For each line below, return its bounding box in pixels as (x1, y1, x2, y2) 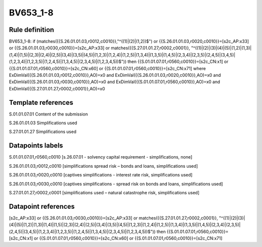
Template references (9, 98, 74, 106)
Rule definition (9, 26, 54, 34)
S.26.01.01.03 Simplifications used (9, 120, 78, 126)
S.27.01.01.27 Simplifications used (9, 129, 77, 135)
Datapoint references (9, 202, 75, 210)
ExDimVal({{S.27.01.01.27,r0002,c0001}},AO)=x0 (9, 86, 105, 91)
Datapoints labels (9, 142, 63, 150)
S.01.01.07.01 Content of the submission (9, 111, 88, 117)
